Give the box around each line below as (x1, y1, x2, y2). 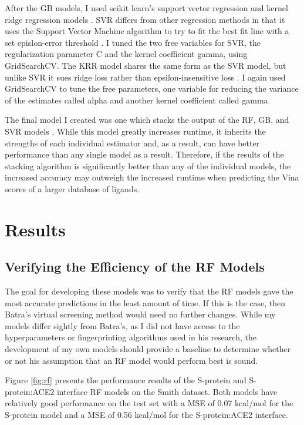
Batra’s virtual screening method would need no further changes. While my (5, 308, 276, 320)
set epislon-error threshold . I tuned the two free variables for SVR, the (5, 36, 261, 48)
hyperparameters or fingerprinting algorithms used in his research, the (5, 331, 256, 343)
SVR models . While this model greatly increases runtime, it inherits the (5, 125, 266, 137)
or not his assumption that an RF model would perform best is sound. (5, 354, 258, 366)
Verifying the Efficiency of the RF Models (5, 257, 265, 276)
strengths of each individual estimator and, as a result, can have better (5, 136, 260, 149)
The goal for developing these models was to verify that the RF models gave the (5, 285, 293, 297)
